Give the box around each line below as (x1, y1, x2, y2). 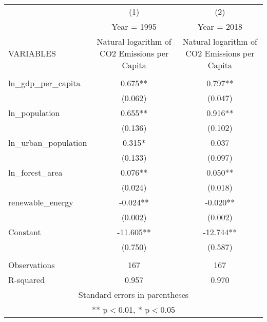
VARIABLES (8, 47, 56, 59)
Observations (8, 259, 55, 271)
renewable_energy (8, 196, 73, 208)
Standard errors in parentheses (78, 289, 189, 300)
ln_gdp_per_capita (8, 77, 81, 89)
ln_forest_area (8, 166, 63, 178)
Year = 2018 (197, 21, 242, 32)
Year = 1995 (111, 21, 157, 32)
